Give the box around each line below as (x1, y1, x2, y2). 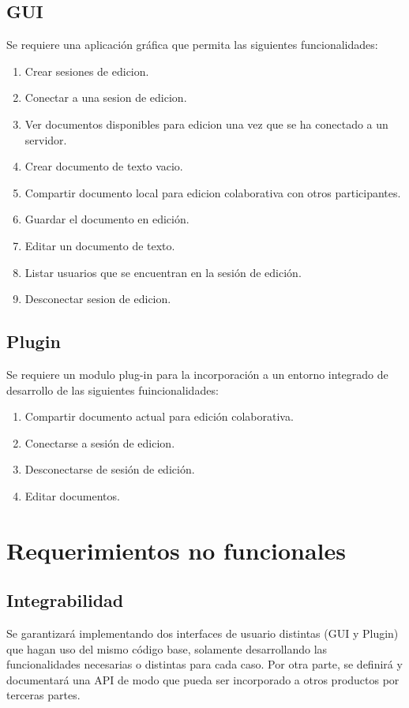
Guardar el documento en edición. (24, 211, 189, 227)
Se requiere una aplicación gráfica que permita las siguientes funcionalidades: (6, 36, 378, 53)
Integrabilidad (6, 588, 124, 612)
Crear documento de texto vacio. (24, 158, 183, 174)
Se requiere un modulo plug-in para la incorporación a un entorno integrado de (6, 365, 388, 382)
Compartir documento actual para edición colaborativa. (24, 408, 294, 425)
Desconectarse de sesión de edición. (24, 461, 195, 478)
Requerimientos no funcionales (6, 534, 346, 566)
